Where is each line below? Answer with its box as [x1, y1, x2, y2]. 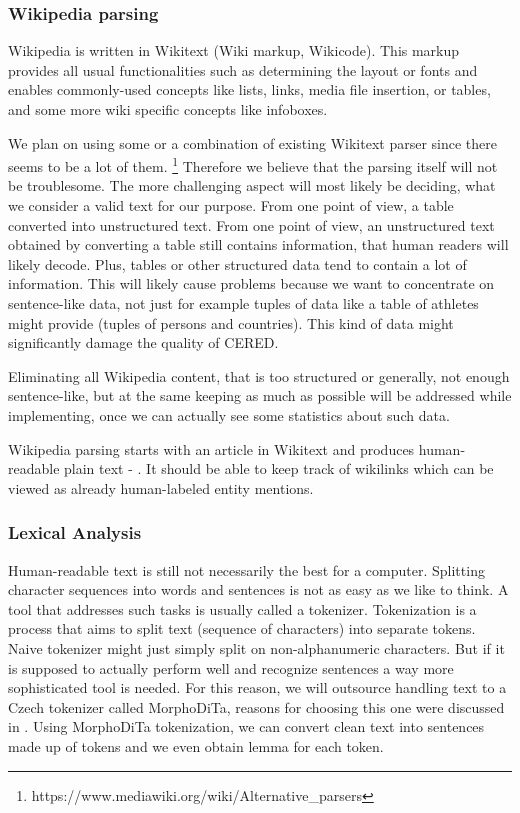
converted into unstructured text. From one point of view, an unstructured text [8, 214, 495, 235]
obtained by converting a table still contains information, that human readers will [8, 234, 509, 255]
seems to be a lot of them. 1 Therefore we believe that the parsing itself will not [8, 153, 498, 176]
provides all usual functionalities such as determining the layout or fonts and [8, 59, 478, 80]
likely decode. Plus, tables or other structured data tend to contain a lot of [8, 253, 467, 274]
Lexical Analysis [8, 520, 142, 545]
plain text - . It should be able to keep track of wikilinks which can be [64, 458, 494, 479]
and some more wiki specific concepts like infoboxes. [8, 99, 328, 119]
